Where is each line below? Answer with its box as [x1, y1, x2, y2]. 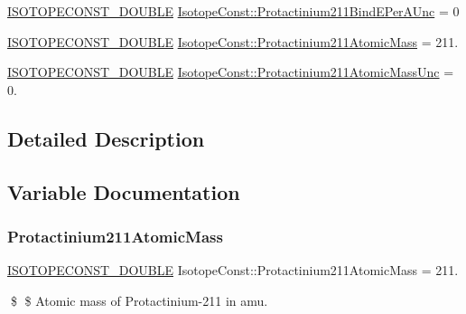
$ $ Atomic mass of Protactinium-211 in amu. [10, 290, 268, 309]
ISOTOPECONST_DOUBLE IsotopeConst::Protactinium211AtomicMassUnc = [7, 62, 454, 81]
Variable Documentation [7, 177, 240, 205]
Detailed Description [7, 124, 205, 152]
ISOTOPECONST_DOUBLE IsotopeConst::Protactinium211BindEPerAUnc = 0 [7, 2, 460, 20]
